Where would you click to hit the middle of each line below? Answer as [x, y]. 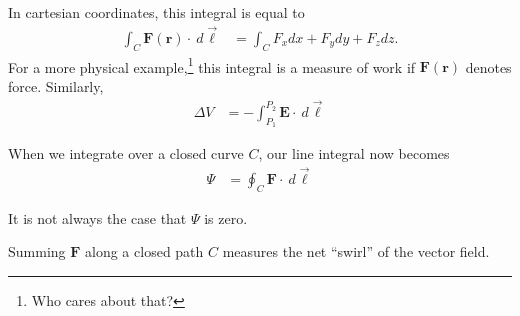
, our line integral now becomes [354, 152]
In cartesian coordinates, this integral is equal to [156, 12]
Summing [37, 251]
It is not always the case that [97, 217]
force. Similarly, [56, 85]
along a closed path [144, 251]
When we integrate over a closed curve [126, 152]
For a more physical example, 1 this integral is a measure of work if [212, 65]
